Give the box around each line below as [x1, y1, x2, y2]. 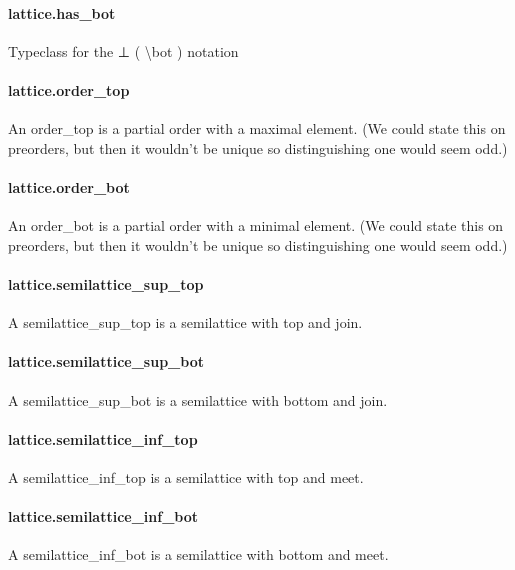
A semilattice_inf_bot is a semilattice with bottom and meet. [8, 544, 389, 565]
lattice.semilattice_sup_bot [8, 351, 204, 372]
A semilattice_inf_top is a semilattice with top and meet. [8, 466, 364, 487]
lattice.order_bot [8, 176, 130, 197]
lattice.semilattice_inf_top [8, 428, 198, 449]
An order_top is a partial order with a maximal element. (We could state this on [8, 118, 506, 139]
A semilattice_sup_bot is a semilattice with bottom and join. [8, 389, 388, 410]
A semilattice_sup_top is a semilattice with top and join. [8, 312, 363, 333]
